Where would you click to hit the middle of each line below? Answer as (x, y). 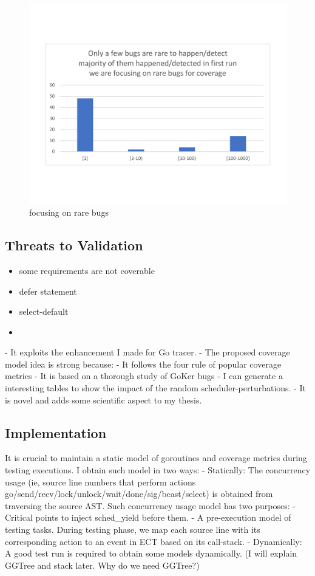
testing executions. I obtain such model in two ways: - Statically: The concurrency (158, 470)
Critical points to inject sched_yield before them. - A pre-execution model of (148, 517)
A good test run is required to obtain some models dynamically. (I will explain (151, 553)
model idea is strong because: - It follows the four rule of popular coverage (143, 364)
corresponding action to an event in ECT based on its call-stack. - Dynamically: (154, 541)
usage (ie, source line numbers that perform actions (100, 482)
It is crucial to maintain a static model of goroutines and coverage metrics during (156, 458)
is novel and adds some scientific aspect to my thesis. (103, 399)
